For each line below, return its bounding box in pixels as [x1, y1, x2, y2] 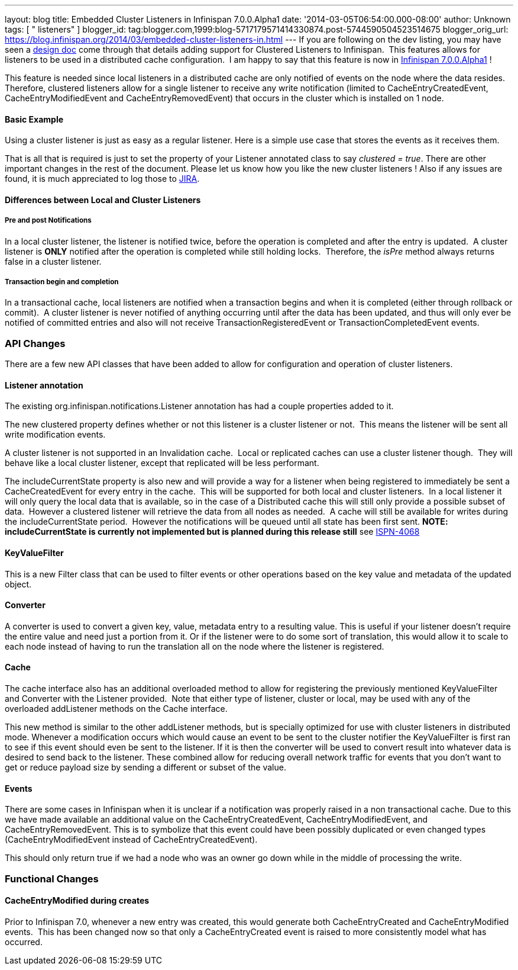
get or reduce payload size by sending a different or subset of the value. [5, 762, 286, 773]
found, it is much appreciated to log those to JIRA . [5, 174, 200, 184]
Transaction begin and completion [5, 278, 119, 286]
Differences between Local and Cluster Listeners [5, 194, 201, 205]
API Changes [5, 337, 66, 349]
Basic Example [5, 114, 64, 124]
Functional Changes [5, 872, 99, 885]
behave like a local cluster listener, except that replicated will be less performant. [5, 458, 319, 468]
